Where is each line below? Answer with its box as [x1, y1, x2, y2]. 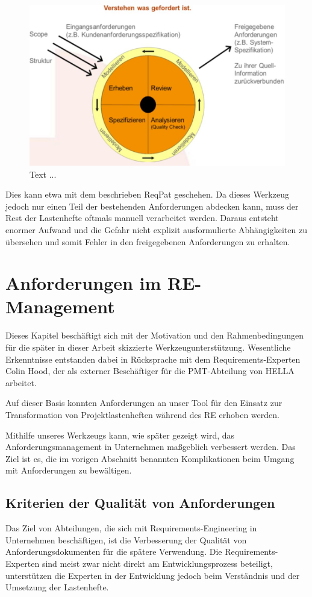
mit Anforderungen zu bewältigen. [5, 464, 132, 477]
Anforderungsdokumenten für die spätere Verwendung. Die [5, 545, 222, 558]
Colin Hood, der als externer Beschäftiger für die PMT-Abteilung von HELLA [5, 364, 295, 377]
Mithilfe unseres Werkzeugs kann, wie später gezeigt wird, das [5, 428, 235, 441]
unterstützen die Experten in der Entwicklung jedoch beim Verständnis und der [5, 569, 300, 581]
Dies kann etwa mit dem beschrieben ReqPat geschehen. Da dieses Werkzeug [5, 188, 289, 201]
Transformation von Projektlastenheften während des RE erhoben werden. [5, 408, 279, 420]
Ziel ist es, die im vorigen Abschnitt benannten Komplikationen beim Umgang [5, 452, 295, 464]
